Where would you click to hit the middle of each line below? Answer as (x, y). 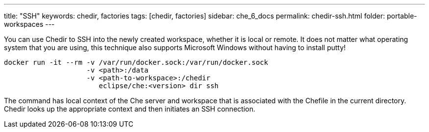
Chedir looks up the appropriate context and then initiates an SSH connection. (130, 109)
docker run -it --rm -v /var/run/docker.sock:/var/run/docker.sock (136, 62)
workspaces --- (29, 24)
